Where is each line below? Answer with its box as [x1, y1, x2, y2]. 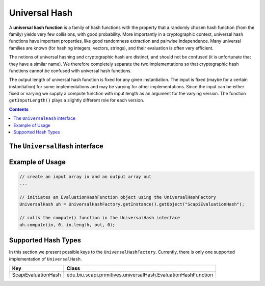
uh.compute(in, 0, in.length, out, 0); [19, 222, 115, 228]
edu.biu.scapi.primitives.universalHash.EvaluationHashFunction [66, 271, 213, 278]
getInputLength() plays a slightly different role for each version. [9, 97, 144, 103]
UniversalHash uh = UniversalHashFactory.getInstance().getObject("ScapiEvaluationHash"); [19, 201, 245, 207]
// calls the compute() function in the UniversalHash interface [19, 215, 180, 221]
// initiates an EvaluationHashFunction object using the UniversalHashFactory [19, 194, 216, 200]
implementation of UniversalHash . [9, 256, 82, 262]
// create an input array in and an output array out [19, 174, 152, 180]
